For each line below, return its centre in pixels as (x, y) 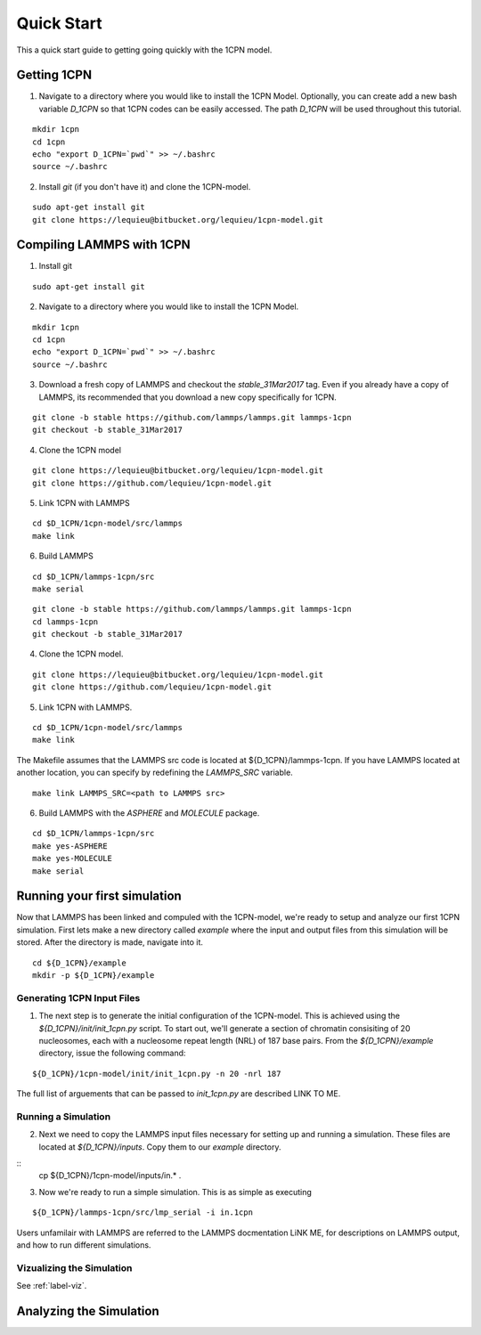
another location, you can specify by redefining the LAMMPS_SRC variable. (155, 773)
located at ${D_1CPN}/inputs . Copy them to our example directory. (160, 1147)
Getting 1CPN (54, 75)
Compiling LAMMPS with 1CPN (103, 245)
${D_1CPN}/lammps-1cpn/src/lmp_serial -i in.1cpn (143, 1213)
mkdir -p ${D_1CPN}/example (94, 976)
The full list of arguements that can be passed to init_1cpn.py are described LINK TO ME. (179, 1094)
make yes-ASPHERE (70, 846)
